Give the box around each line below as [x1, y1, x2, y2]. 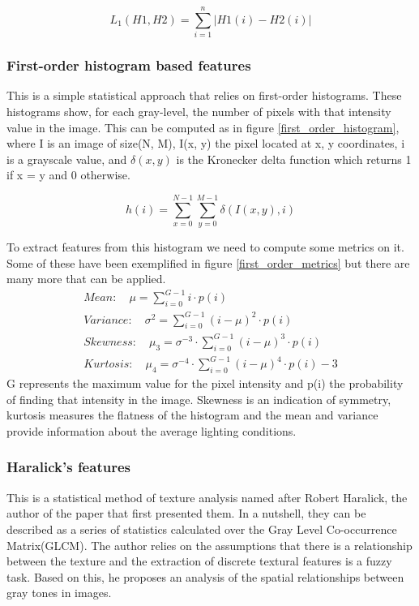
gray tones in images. [6, 584, 112, 601]
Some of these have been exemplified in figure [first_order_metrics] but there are [6, 254, 410, 271]
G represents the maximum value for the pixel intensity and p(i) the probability [6, 375, 404, 392]
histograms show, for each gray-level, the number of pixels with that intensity [6, 102, 391, 119]
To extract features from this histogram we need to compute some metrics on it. [6, 239, 404, 256]
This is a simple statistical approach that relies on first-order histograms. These [6, 87, 402, 104]
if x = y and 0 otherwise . [6, 166, 130, 183]
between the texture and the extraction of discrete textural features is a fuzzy [6, 552, 392, 569]
